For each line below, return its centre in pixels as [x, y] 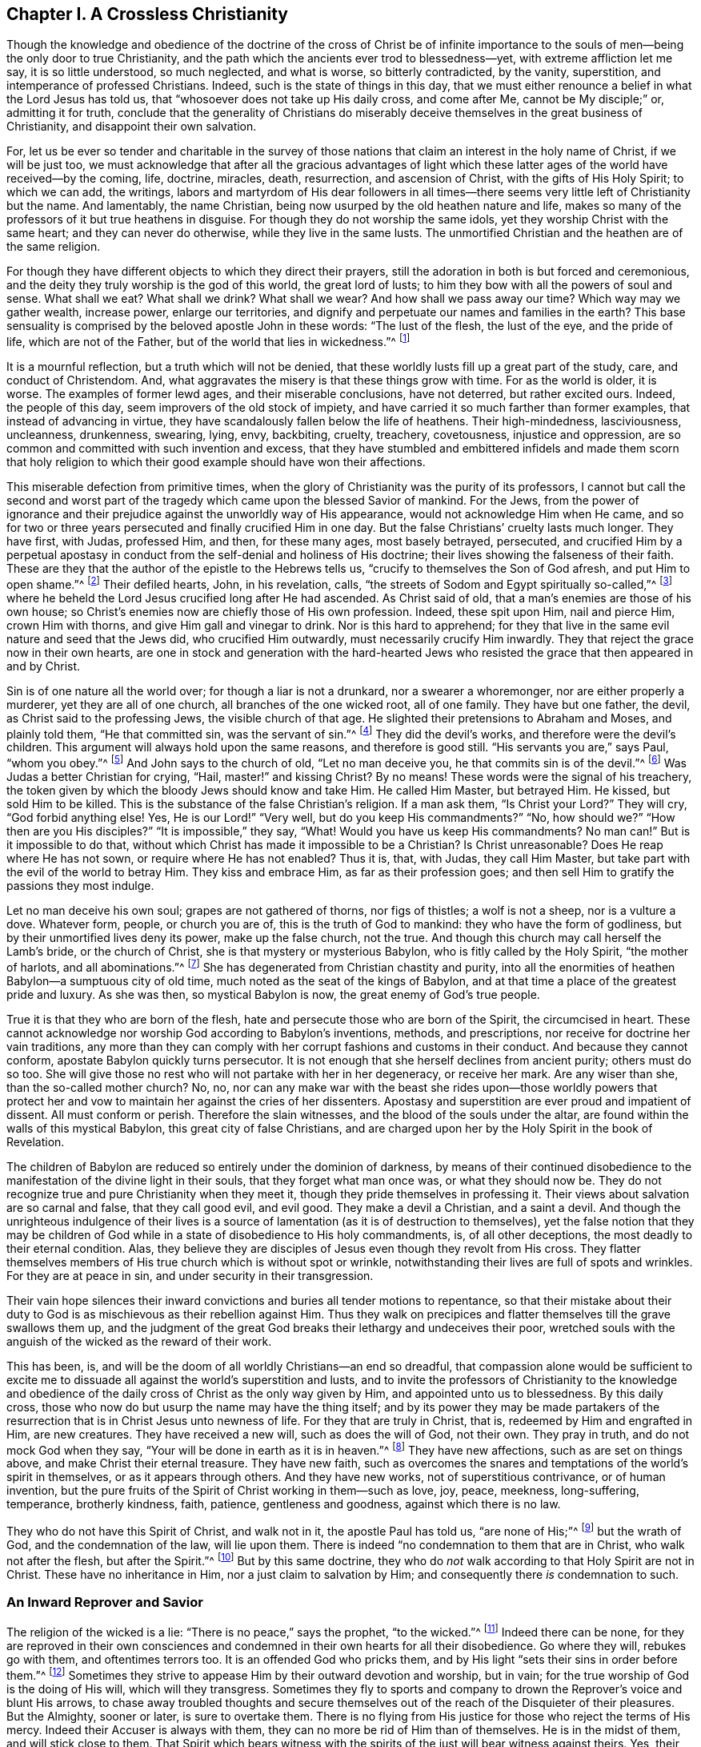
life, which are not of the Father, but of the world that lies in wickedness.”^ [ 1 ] [208, 341]
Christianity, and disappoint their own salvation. [132, 127]
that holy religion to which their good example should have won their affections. [216, 462]
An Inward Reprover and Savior [105, 1602]
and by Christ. [44, 666]
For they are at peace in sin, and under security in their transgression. [190, 1275]
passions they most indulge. [80, 886]
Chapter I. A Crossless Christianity [147, 14]
